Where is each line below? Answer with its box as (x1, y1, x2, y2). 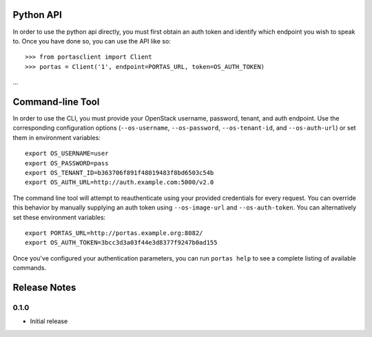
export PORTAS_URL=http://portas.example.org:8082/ (25, 229, 203, 237)
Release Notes (12, 281, 76, 293)
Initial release (30, 317, 68, 325)
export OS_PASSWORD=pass (25, 159, 109, 167)
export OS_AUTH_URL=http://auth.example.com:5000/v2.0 (25, 178, 214, 186)
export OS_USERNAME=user (25, 150, 109, 158)
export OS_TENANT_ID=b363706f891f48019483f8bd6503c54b (25, 169, 214, 176)
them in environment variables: (12, 133, 101, 141)
